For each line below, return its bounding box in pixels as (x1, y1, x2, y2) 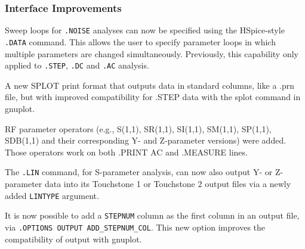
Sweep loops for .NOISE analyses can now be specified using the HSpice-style (5, 24, 285, 36)
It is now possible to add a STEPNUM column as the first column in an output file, (5, 209, 300, 222)
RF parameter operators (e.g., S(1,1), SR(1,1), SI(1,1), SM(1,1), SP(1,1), (5, 122, 272, 135)
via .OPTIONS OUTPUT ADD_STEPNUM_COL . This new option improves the (5, 220, 266, 233)
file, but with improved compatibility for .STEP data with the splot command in (5, 91, 301, 103)
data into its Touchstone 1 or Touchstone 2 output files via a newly (44, 178, 291, 189)
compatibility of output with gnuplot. (5, 232, 142, 245)
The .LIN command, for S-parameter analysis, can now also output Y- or (5, 166, 273, 178)
